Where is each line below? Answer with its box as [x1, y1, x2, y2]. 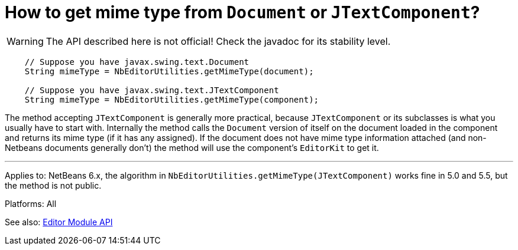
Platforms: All [5, 198, 57, 209]
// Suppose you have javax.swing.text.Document [24, 57, 250, 67]
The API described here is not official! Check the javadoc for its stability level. [46, 35, 391, 47]
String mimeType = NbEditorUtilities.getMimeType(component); [24, 94, 319, 104]
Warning [7, 35, 44, 47]
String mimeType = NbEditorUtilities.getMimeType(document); [24, 66, 314, 76]
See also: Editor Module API [5, 216, 113, 227]
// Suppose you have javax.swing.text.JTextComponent [24, 85, 279, 95]
